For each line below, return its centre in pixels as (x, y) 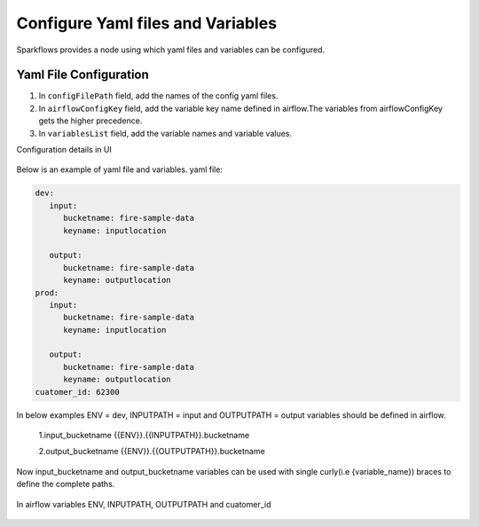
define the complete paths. (66, 484)
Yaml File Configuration (83, 75)
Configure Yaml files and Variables (147, 23)
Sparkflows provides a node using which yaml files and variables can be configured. (171, 50)
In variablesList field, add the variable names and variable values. (165, 133)
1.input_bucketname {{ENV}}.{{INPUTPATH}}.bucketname (144, 436)
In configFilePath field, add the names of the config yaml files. (158, 96)
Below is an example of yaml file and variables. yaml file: (120, 169)
